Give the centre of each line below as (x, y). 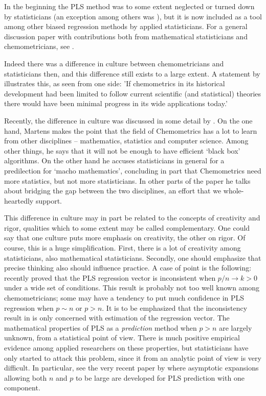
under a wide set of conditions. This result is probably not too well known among (132, 288)
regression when (29, 307)
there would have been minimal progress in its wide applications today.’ (116, 103)
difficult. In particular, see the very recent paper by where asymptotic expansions (131, 368)
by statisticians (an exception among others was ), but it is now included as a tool (133, 16)
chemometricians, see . (39, 46)
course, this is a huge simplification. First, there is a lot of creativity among (123, 248)
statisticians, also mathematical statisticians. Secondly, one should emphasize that (133, 257)
